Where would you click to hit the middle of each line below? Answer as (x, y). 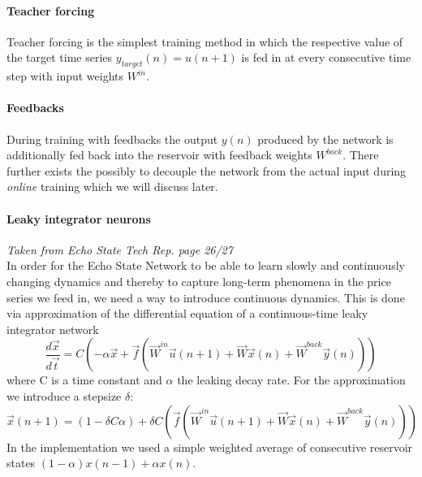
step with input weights (65, 76)
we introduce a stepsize (64, 395)
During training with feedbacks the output (112, 139)
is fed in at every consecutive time (326, 57)
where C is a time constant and (84, 380)
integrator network (53, 329)
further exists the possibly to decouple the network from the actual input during (207, 170)
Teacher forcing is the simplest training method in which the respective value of (205, 41)
